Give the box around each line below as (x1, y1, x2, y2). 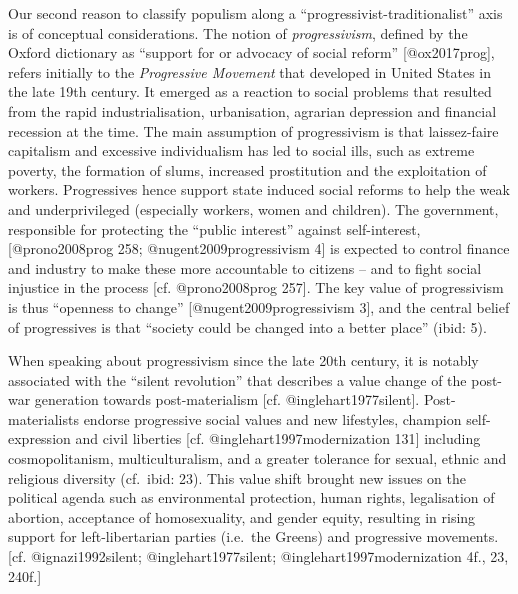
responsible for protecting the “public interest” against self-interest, (8, 218, 421, 239)
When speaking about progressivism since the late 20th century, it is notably (8, 350, 479, 371)
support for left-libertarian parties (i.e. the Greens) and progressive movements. (8, 526, 499, 547)
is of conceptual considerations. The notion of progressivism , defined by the (8, 22, 468, 43)
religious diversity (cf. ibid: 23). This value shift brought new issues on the (8, 467, 467, 488)
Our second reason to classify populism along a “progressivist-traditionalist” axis (8, 3, 503, 23)
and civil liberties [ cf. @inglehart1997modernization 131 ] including (75, 428, 481, 449)
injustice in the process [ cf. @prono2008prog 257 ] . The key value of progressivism (8, 277, 504, 298)
